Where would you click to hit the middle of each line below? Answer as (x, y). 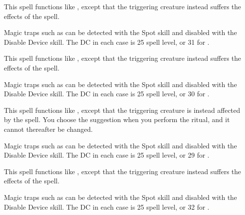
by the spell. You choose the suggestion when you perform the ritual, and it (117, 119)
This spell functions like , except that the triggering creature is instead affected (122, 110)
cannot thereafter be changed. (48, 129)
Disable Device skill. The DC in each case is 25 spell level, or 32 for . (107, 206)
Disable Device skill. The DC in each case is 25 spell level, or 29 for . (107, 155)
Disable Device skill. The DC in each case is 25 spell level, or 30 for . (107, 94)
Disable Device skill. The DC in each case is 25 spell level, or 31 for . (107, 42)
